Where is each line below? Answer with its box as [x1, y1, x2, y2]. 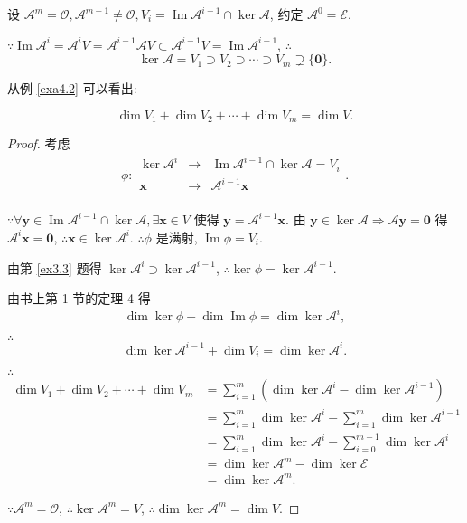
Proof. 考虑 [7, 134, 70, 153]
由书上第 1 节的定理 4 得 [7, 289, 151, 308]
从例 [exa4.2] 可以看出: [7, 79, 137, 98]
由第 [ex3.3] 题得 [7, 258, 102, 277]
